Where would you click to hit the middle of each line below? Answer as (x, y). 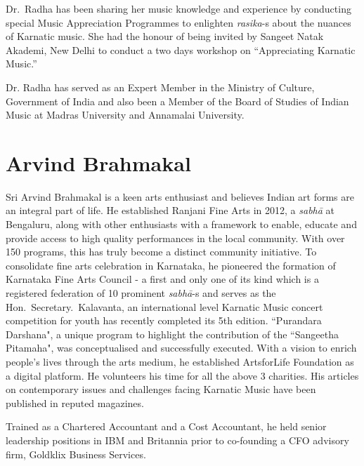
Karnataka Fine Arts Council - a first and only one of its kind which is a (162, 279)
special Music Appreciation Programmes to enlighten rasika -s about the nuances (178, 22)
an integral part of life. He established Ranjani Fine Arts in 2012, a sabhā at (170, 210)
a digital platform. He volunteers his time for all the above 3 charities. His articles (182, 375)
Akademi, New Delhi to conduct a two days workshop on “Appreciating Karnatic (181, 49)
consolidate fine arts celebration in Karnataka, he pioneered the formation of (171, 265)
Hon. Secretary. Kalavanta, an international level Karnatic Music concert (164, 306)
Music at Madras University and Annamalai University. (125, 115)
